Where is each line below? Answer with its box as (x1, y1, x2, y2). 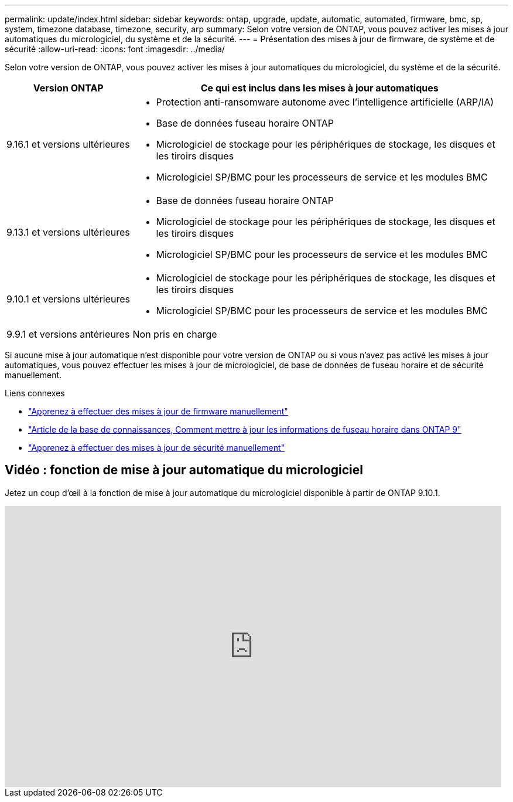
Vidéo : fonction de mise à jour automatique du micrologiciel (5, 463, 363, 478)
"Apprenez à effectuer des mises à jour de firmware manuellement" (28, 406, 288, 416)
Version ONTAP (33, 82, 104, 94)
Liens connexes (5, 388, 65, 398)
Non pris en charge (132, 328, 217, 340)
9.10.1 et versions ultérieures (6, 293, 130, 305)
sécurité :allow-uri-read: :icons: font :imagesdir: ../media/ (5, 44, 225, 54)
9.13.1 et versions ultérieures (6, 226, 130, 238)
